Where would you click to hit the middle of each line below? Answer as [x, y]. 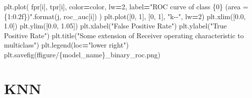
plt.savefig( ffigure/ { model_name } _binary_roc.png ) [82, 54]
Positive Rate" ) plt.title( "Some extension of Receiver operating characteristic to [124, 35]
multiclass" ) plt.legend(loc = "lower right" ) [66, 45]
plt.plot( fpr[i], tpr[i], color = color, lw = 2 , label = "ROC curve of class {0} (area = [126, 6]
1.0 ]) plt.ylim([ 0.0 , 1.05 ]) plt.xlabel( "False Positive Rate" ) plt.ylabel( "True [115, 26]
